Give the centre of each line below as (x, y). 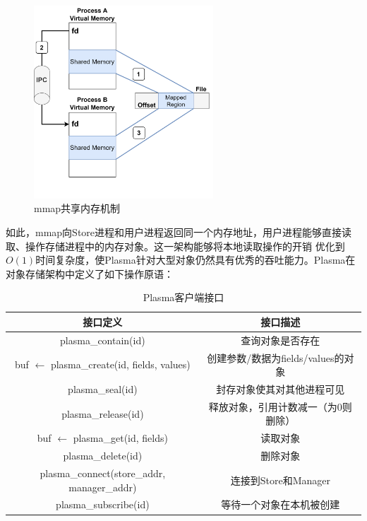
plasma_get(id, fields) (120, 438)
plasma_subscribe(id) (103, 504)
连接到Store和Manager (280, 480)
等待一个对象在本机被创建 (281, 504)
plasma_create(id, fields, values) (120, 364)
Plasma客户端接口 (183, 297)
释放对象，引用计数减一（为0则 (280, 406)
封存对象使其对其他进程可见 (281, 389)
